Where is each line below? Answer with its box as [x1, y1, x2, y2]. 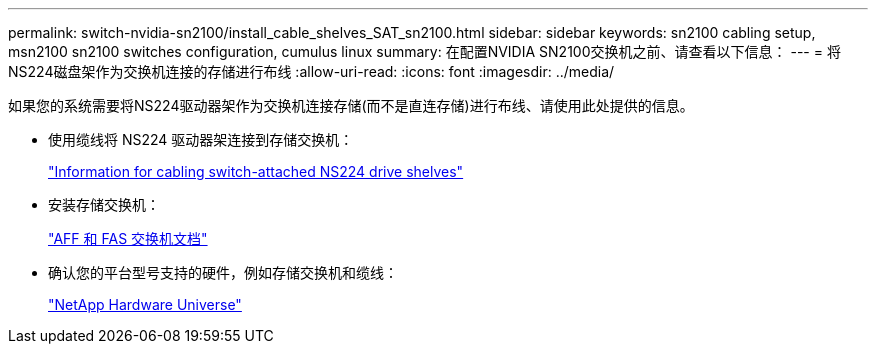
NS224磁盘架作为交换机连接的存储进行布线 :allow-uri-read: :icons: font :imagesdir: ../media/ [8, 63, 615, 80]
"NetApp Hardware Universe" [48, 296, 242, 313]
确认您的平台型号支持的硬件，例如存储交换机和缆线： [48, 264, 398, 281]
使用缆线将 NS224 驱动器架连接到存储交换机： [48, 131, 354, 148]
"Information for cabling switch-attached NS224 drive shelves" [48, 163, 464, 180]
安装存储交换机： [48, 196, 160, 213]
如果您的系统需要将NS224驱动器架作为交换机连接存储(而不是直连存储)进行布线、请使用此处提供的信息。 [8, 97, 694, 114]
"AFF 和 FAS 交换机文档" [48, 230, 208, 247]
